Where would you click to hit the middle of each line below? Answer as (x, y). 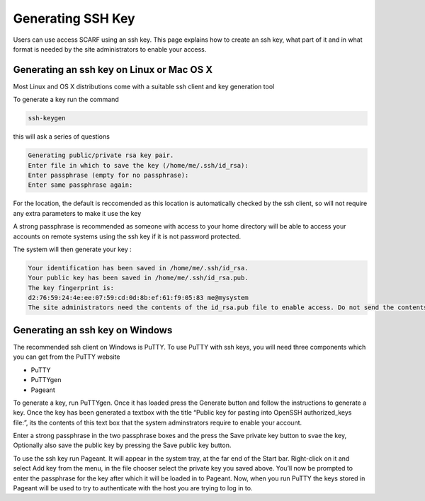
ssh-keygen (47, 118)
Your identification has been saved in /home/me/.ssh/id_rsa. (138, 268)
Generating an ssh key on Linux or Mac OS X (113, 70)
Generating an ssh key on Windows (93, 330)
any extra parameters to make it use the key (77, 213)
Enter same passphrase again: (80, 185)
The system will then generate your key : (73, 249)
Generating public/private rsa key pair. (101, 155)
